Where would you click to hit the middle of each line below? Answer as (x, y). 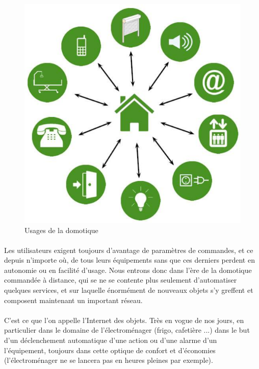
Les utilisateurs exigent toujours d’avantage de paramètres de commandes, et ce (129, 250)
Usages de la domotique (61, 230)
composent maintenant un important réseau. (73, 300)
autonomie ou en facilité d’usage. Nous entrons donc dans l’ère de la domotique (128, 270)
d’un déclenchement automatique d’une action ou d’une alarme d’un (111, 340)
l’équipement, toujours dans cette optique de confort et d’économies (110, 350)
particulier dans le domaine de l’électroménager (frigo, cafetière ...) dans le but (127, 330)
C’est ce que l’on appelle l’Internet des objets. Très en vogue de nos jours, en (124, 320)
